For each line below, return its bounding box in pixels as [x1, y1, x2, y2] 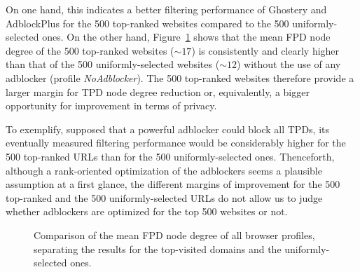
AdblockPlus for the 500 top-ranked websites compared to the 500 [6, 15, 289, 30]
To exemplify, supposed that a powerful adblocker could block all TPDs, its [6, 121, 330, 136]
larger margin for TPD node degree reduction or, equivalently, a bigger [6, 84, 310, 99]
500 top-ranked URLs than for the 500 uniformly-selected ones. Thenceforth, [6, 149, 335, 163]
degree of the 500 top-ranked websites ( [6, 43, 174, 57]
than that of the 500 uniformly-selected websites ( [6, 57, 220, 72]
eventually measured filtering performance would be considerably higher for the [6, 135, 346, 150]
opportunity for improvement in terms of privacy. [6, 98, 217, 113]
